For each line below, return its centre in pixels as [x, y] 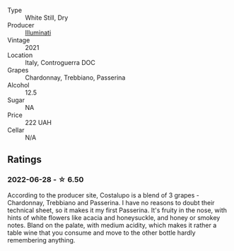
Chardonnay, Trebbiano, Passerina [75, 78]
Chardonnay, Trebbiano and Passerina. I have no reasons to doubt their [111, 202]
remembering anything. [41, 240]
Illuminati [38, 32]
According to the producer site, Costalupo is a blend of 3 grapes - [103, 195]
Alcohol [18, 85]
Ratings [25, 160]
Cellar [16, 130]
